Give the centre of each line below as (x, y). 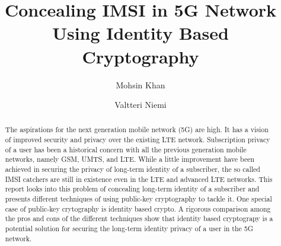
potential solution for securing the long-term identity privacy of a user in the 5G (129, 229)
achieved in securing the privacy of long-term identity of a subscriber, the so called (132, 169)
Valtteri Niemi (140, 105)
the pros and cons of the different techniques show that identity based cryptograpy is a (139, 218)
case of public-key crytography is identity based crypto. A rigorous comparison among (138, 208)
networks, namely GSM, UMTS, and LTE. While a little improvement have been (130, 159)
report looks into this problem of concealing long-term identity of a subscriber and (132, 189)
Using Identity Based (140, 33)
